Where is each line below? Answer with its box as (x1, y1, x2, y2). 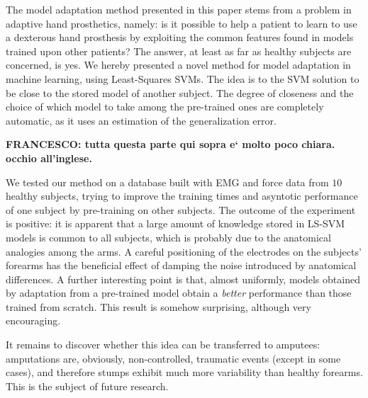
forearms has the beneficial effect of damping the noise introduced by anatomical (6, 258, 357, 273)
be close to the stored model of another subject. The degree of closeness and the (6, 85, 354, 100)
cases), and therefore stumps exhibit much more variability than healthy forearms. (6, 365, 363, 380)
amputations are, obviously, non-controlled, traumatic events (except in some (6, 351, 341, 365)
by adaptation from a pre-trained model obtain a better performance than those (6, 285, 352, 300)
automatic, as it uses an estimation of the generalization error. (6, 113, 277, 127)
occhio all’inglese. (6, 150, 92, 165)
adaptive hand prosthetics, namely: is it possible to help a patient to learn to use (6, 16, 357, 30)
